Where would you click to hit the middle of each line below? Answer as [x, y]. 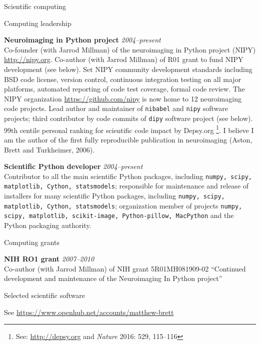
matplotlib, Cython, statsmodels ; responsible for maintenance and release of [126, 186]
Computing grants [32, 242]
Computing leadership [38, 23]
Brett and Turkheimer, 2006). [49, 149]
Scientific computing [35, 6]
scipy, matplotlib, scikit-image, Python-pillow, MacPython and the [119, 215]
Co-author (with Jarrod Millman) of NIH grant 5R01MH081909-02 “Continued [125, 268]
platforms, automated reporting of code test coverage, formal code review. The [124, 89]
